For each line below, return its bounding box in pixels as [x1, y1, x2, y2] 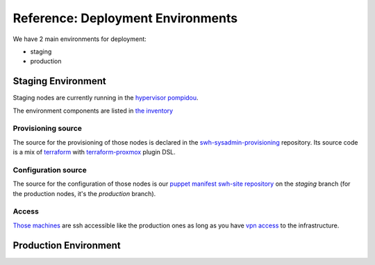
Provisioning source [12, 124, 83, 134]
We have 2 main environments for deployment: [12, 35, 147, 43]
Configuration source [12, 165, 87, 175]
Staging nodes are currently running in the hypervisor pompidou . [12, 94, 199, 102]
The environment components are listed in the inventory [12, 106, 174, 115]
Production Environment [12, 239, 121, 251]
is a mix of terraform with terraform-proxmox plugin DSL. [12, 148, 176, 156]
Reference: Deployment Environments [12, 10, 238, 26]
